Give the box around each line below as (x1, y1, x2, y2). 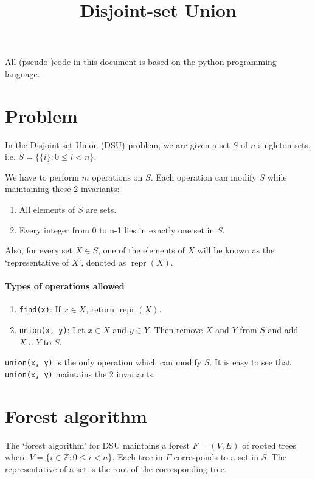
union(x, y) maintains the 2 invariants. (5, 367, 155, 380)
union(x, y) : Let (19, 323, 85, 336)
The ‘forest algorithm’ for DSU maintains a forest (5, 438, 190, 451)
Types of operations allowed (5, 280, 125, 292)
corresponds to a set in (173, 450, 258, 463)
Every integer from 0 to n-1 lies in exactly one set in (19, 223, 215, 236)
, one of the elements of (98, 244, 185, 257)
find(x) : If (19, 303, 61, 315)
